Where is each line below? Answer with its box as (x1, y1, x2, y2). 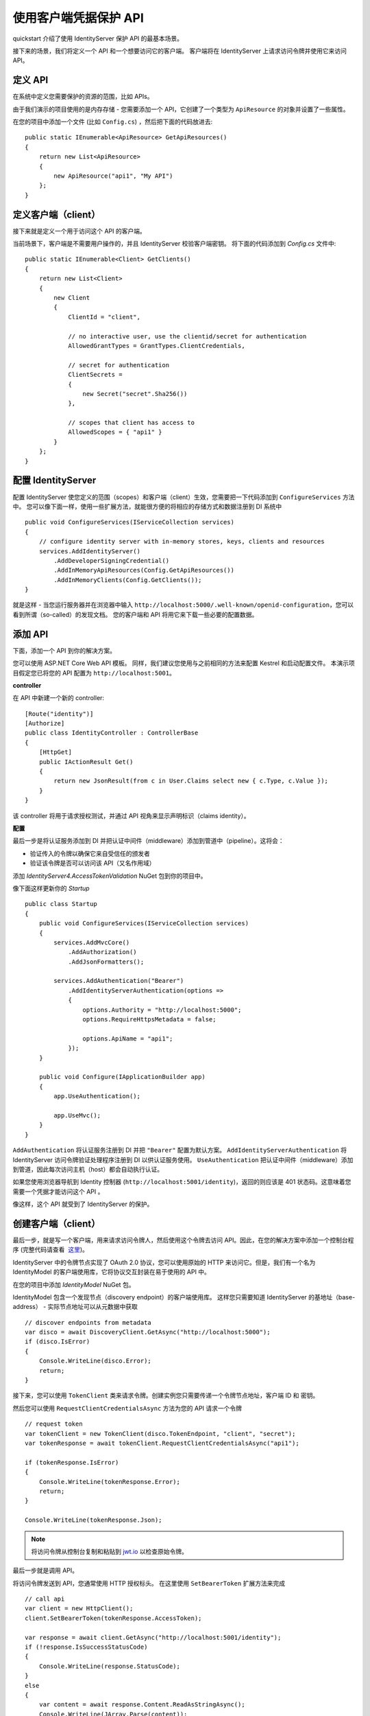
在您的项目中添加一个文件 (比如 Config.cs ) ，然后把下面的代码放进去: (12, 117, 212, 126)
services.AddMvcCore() (53, 938, 130, 947)
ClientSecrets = (68, 371, 123, 379)
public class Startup (25, 900, 97, 908)
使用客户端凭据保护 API (12, 10, 144, 25)
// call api (25, 1595, 65, 1603)
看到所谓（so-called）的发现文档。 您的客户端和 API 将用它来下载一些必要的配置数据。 (12, 610, 258, 618)
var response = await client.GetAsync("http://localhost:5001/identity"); (25, 1634, 282, 1641)
